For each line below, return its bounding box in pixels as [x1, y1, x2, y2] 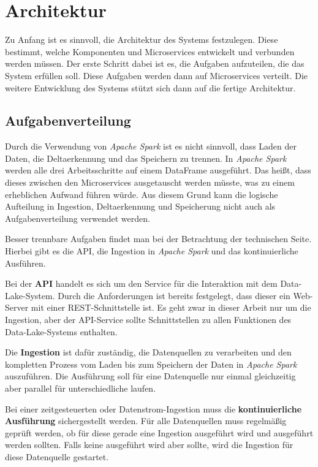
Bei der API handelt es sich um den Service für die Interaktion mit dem [5, 277, 278, 290]
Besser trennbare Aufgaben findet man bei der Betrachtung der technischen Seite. [5, 232, 312, 245]
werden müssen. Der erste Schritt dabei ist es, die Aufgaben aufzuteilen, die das [5, 57, 305, 70]
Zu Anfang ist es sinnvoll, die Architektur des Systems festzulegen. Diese [5, 33, 278, 46]
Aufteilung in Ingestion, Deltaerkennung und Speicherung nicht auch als [5, 200, 276, 213]
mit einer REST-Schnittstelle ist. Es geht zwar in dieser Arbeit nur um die [31, 301, 311, 314]
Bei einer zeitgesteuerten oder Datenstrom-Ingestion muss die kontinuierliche [5, 402, 302, 415]
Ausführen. [5, 256, 46, 269]
